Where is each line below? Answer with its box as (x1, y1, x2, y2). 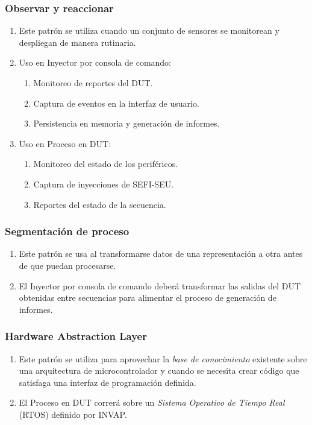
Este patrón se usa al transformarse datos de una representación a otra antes (19, 247, 303, 260)
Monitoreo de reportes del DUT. (33, 77, 153, 89)
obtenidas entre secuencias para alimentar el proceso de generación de (19, 291, 276, 304)
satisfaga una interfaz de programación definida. (19, 376, 196, 388)
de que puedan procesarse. (19, 259, 116, 271)
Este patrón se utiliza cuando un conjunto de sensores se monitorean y (19, 24, 279, 37)
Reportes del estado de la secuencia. (33, 198, 166, 210)
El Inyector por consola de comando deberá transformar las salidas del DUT (19, 279, 301, 292)
